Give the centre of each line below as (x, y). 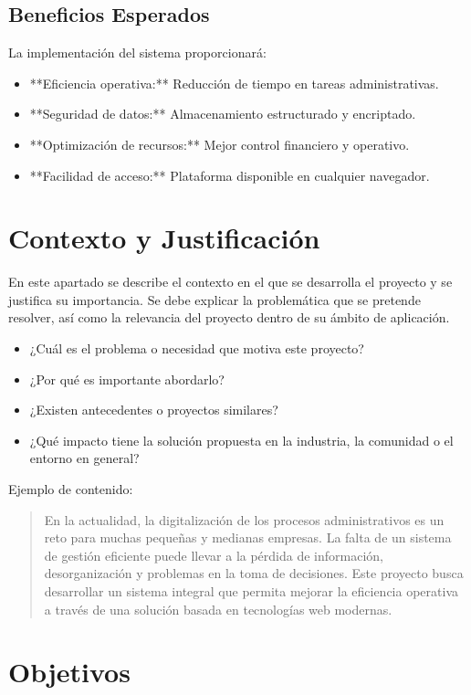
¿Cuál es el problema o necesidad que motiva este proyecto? (197, 348)
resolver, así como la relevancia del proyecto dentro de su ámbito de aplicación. (229, 317)
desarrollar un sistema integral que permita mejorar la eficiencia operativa (251, 591)
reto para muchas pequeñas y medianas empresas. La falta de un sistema (248, 537)
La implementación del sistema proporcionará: (137, 53)
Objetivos (69, 672)
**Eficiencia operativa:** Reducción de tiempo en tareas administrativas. (234, 83)
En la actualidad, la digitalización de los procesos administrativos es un (244, 519)
